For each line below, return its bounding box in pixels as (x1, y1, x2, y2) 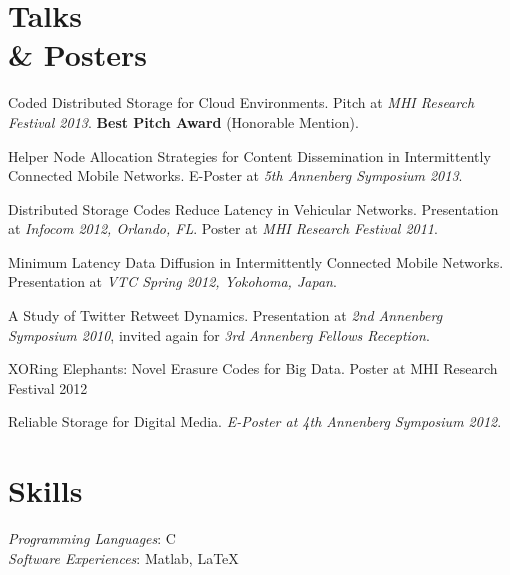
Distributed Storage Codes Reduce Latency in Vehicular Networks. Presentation (8, 198, 499, 219)
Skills (8, 470, 83, 511)
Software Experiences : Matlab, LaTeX (8, 547, 239, 568)
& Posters (8, 34, 147, 75)
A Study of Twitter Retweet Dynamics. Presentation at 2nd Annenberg (8, 305, 443, 326)
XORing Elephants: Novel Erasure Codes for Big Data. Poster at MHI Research (8, 358, 498, 379)
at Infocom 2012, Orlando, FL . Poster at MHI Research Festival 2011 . (8, 218, 438, 239)
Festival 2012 (8, 377, 88, 398)
